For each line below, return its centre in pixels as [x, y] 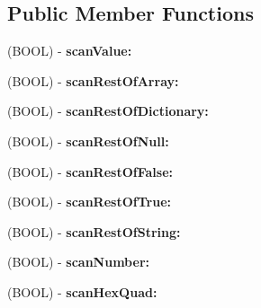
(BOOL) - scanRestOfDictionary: [108, 111]
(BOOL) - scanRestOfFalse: [90, 171]
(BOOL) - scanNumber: [78, 262]
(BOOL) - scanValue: [70, 51]
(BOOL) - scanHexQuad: [82, 291]
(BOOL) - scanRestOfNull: [88, 141]
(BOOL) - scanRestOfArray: [93, 80]
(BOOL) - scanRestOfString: [94, 231]
